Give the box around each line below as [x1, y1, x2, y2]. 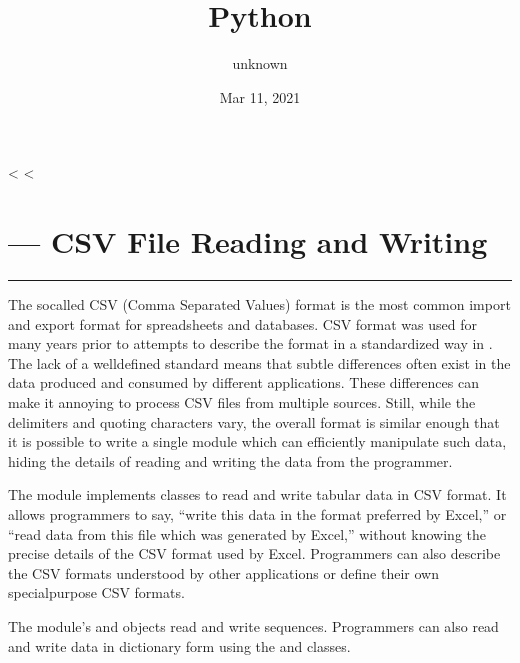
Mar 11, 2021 [219, 86, 301, 107]
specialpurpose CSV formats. [8, 582, 185, 603]
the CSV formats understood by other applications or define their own [8, 562, 439, 583]
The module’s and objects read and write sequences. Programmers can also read [8, 615, 499, 636]
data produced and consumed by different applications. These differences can [8, 372, 479, 393]
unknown [232, 53, 288, 74]
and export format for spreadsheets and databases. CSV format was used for [8, 313, 477, 334]
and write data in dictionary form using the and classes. [8, 635, 351, 656]
